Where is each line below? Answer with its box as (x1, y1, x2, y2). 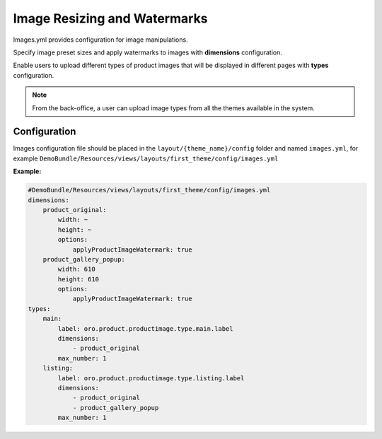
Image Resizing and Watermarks (13, 11, 208, 26)
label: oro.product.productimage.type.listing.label (57, 374, 245, 382)
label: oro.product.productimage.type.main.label (57, 324, 233, 332)
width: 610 (57, 265, 95, 274)
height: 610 (57, 275, 99, 283)
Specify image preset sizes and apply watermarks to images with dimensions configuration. (13, 48, 282, 57)
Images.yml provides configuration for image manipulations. (13, 35, 188, 44)
